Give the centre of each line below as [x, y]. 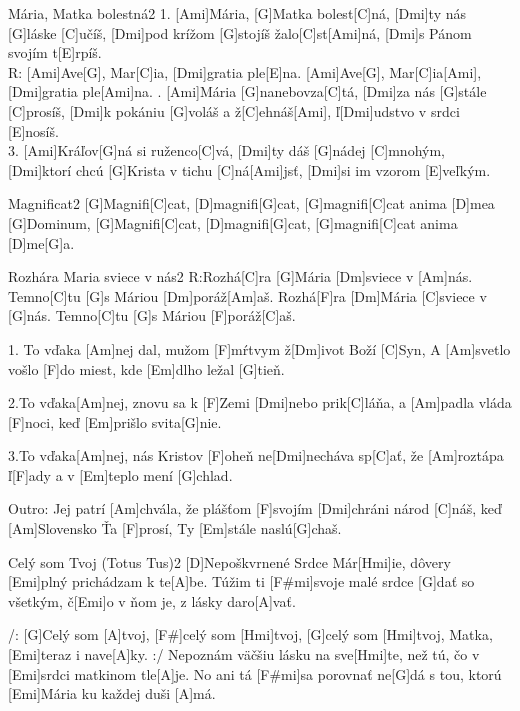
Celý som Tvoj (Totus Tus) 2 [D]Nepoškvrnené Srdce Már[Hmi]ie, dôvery [229, 561]
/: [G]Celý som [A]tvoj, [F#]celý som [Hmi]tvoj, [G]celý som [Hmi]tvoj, [226, 634]
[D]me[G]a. [41, 242]
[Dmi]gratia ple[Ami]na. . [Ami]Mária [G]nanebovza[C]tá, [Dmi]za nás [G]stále [247, 91]
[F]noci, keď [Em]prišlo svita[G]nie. [115, 421]
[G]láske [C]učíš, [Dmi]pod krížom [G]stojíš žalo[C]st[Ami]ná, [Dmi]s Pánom [240, 32]
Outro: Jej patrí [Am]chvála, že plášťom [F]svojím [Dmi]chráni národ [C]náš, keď [255, 508]
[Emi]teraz [40, 654]
